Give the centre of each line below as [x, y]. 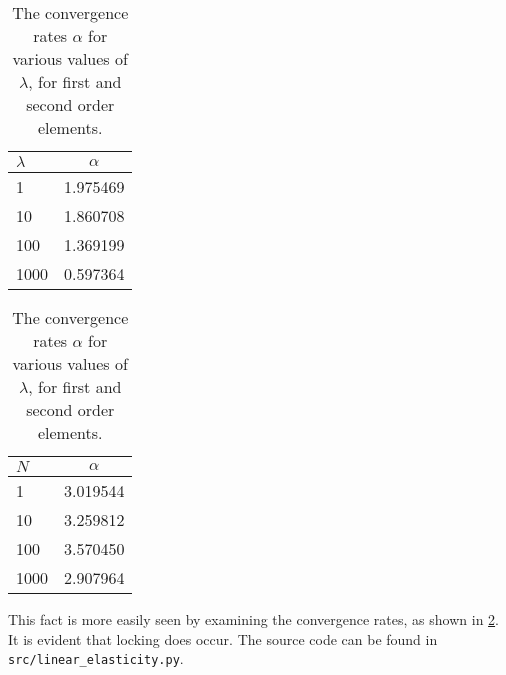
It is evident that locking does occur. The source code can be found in [223, 638]
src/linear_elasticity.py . [96, 658]
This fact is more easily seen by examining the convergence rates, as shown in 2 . [253, 619]
